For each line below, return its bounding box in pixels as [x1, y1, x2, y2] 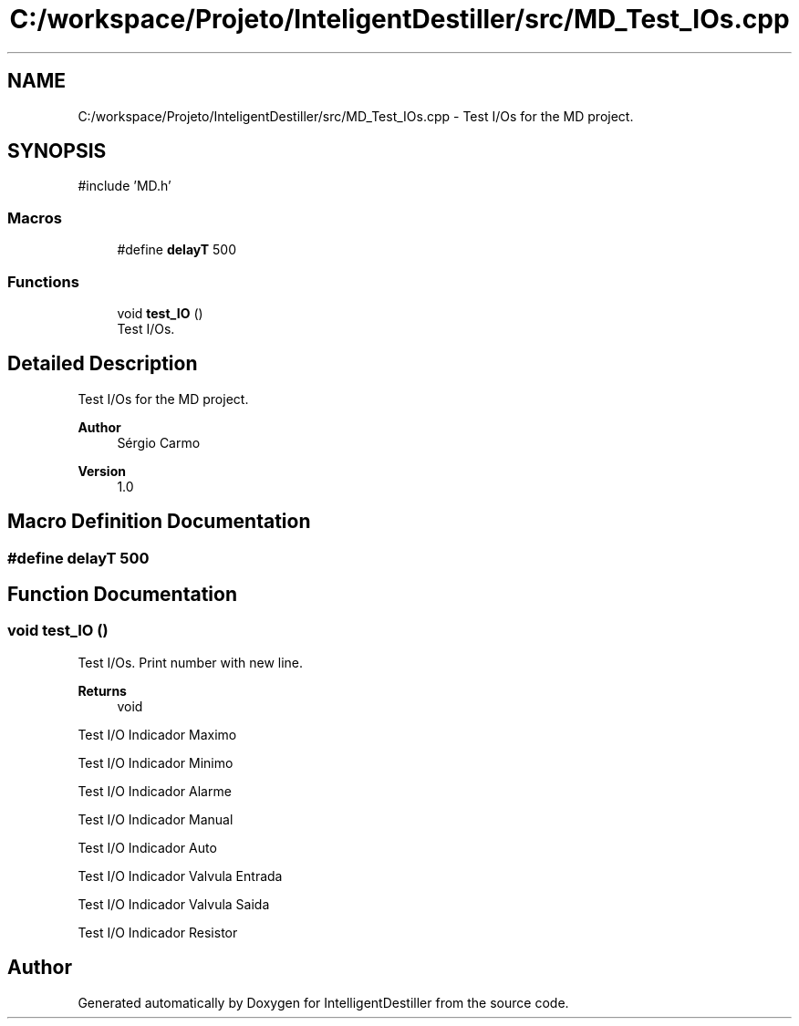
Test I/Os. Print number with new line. [78, 654, 304, 670]
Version [78, 462, 126, 479]
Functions [7, 272, 79, 291]
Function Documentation [7, 583, 237, 606]
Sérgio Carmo [117, 434, 201, 451]
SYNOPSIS [7, 140, 107, 163]
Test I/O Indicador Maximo [78, 726, 237, 742]
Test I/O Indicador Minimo [78, 754, 233, 771]
